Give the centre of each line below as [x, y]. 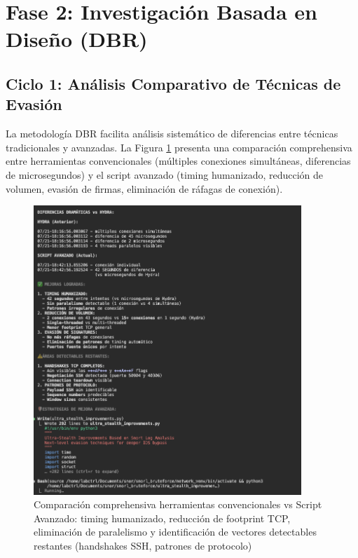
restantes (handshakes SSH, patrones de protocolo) [143, 545]
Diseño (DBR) [77, 39]
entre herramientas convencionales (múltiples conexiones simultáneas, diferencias [178, 161]
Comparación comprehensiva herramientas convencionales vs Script [178, 504]
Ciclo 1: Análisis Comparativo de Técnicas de [173, 83]
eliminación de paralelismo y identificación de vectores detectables [175, 532]
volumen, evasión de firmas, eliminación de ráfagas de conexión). [144, 188]
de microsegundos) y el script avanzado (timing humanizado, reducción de [165, 174]
